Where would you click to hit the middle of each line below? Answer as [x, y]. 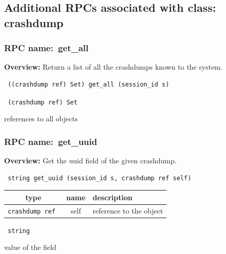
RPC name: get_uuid [51, 141]
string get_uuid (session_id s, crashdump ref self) [100, 178]
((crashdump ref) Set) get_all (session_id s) [89, 84]
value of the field [30, 247]
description [112, 197]
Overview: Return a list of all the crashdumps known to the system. [113, 67]
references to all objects [41, 119]
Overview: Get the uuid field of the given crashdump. [90, 161]
